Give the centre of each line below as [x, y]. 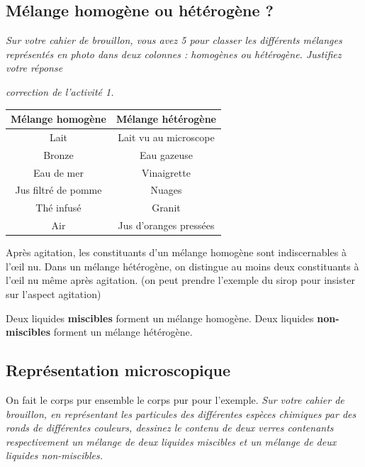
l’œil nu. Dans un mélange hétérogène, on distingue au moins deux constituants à [182, 266]
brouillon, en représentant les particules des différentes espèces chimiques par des [181, 413]
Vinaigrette [166, 172]
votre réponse [34, 68]
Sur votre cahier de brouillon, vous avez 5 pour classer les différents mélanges [174, 40]
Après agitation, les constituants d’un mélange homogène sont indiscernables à [176, 252]
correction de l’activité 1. [60, 91]
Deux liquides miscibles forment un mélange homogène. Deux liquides [160, 318]
